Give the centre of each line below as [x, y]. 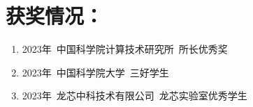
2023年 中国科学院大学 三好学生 [95, 72]
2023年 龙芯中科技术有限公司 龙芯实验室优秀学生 [135, 96]
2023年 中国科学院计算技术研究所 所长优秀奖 [125, 49]
